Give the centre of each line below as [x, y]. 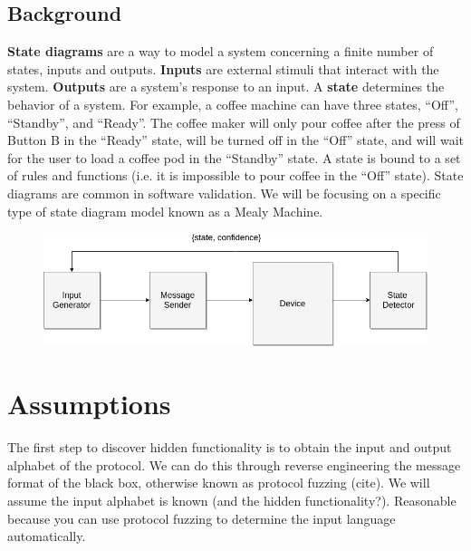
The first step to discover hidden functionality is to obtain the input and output [230, 447]
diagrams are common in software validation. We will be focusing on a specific [224, 193]
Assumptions [89, 404]
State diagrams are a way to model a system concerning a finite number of [221, 51]
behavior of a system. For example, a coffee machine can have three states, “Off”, [233, 104]
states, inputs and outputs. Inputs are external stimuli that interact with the [223, 68]
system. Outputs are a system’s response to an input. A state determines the [226, 87]
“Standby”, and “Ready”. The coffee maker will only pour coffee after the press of [234, 122]
